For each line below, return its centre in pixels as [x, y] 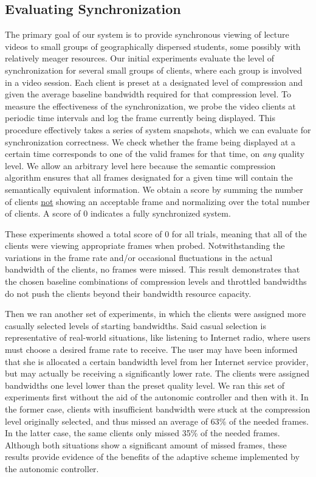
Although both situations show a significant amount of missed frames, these [146, 444]
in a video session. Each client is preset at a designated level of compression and [154, 82]
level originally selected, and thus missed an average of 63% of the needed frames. [157, 421]
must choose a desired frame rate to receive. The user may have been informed [151, 350]
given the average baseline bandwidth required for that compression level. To [148, 94]
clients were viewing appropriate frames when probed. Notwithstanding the [145, 245]
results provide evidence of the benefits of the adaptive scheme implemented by [152, 457]
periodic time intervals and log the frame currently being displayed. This [140, 118]
